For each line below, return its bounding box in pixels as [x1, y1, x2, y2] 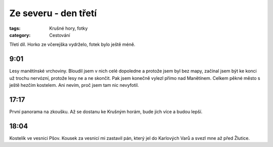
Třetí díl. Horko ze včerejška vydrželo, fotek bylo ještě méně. [9, 41, 135, 47]
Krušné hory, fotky [49, 25, 88, 31]
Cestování [49, 32, 70, 38]
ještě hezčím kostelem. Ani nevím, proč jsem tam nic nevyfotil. [9, 82, 139, 88]
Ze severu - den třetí [9, 8, 97, 19]
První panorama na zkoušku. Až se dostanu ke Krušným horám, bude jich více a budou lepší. [9, 109, 203, 115]
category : [9, 32, 31, 38]
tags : [9, 25, 21, 31]
